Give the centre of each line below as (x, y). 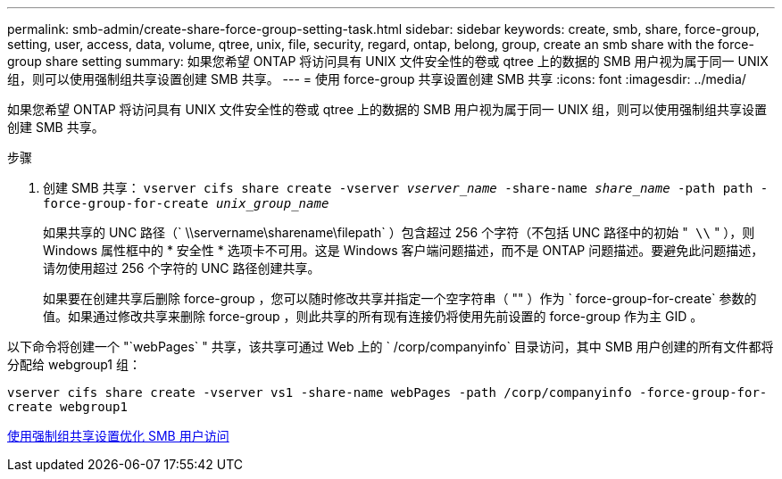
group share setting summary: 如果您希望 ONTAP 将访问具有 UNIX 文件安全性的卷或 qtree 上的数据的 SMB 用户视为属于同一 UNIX (388, 61)
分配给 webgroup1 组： (74, 364)
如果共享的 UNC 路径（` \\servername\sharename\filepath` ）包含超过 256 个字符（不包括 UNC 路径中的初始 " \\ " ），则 (399, 232)
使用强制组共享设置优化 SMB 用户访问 (118, 436)
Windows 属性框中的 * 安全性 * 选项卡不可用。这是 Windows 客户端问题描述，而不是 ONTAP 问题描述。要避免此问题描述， (403, 250)
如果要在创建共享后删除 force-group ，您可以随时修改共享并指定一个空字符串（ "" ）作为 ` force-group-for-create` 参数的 (400, 298)
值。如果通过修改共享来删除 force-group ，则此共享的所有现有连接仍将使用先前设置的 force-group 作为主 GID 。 (373, 316)
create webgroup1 (67, 407)
